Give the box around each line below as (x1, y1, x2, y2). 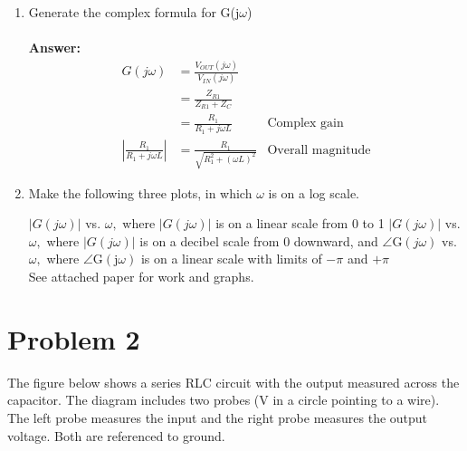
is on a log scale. (268, 183, 359, 202)
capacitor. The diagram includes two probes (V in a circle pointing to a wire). (7, 390, 440, 409)
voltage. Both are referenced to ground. (7, 426, 225, 445)
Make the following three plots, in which (28, 183, 253, 202)
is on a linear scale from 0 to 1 (215, 214, 385, 233)
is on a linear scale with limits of (140, 249, 322, 268)
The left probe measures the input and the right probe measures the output (7, 408, 428, 427)
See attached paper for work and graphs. (28, 267, 254, 285)
